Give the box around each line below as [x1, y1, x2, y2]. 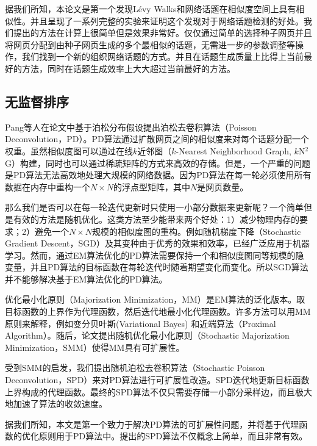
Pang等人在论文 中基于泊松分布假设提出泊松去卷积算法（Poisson [5, 120, 257, 133]
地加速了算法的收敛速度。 [5, 397, 107, 410]
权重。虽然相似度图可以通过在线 [5, 144, 133, 157]
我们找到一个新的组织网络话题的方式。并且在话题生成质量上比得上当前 [21, 50, 304, 63]
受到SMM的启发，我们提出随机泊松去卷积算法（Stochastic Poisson [5, 361, 265, 374]
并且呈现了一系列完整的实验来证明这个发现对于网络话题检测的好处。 [30, 14, 304, 27]
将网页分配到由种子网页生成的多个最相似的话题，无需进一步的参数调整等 [5, 38, 295, 51]
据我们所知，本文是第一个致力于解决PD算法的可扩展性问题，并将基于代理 [5, 417, 299, 430]
